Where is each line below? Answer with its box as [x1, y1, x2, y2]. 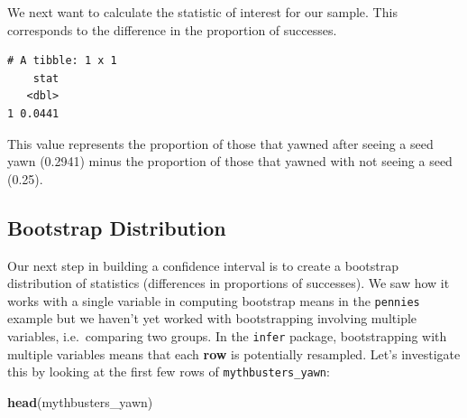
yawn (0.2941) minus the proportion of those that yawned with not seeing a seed [7, 152, 453, 171]
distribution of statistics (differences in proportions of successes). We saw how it [7, 274, 450, 293]
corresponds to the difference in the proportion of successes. [7, 20, 337, 39]
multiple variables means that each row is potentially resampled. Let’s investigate [7, 344, 461, 363]
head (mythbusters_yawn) [7, 392, 153, 411]
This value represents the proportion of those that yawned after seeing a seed [7, 134, 434, 153]
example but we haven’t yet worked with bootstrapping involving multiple [7, 309, 417, 328]
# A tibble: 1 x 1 [7, 54, 117, 68]
